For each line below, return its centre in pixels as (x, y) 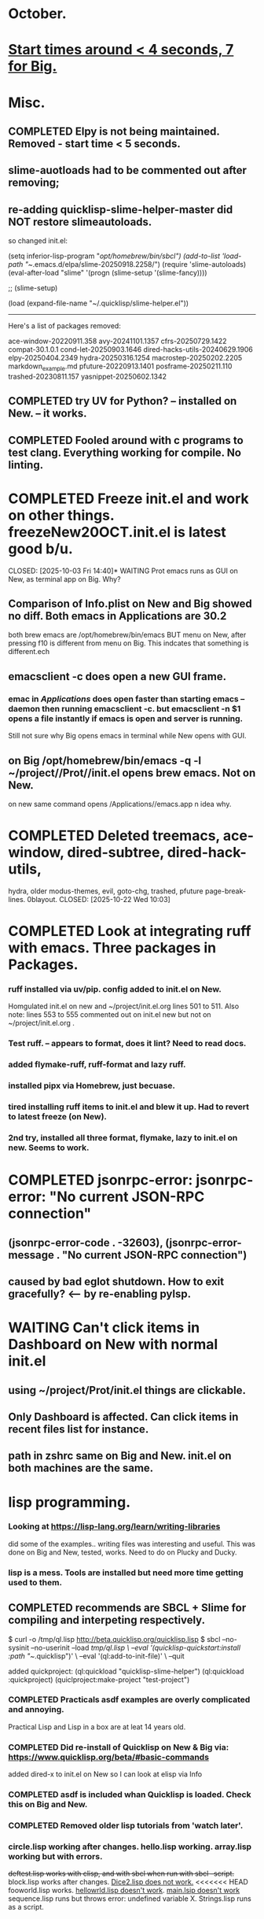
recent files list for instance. (79, 1429)
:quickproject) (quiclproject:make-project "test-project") (99, 1679)
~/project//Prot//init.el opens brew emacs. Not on (132, 773)
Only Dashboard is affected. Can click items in (123, 1416)
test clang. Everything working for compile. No (125, 452)
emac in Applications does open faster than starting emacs (124, 699)
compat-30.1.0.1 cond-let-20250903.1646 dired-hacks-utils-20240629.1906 (130, 349)
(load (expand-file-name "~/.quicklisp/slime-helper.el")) (99, 303)
